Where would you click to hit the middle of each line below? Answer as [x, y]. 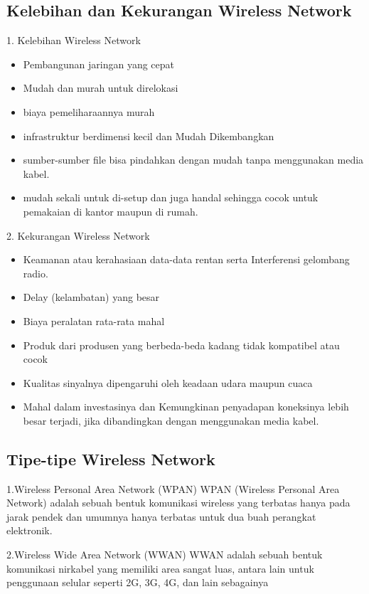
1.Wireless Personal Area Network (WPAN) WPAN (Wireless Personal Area [173, 488]
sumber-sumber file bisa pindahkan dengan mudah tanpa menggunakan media [193, 160]
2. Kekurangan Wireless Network [78, 235]
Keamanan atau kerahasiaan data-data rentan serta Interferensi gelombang [186, 259]
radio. [36, 273]
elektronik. [30, 530]
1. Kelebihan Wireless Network [74, 40]
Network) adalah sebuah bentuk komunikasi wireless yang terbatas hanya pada [178, 503]
